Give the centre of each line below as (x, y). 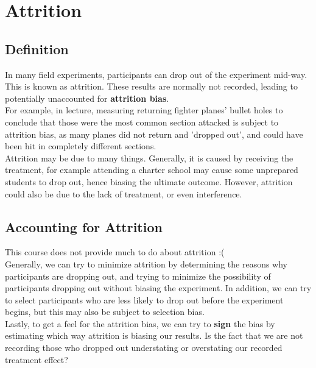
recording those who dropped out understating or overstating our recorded (144, 348)
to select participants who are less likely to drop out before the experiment (144, 299)
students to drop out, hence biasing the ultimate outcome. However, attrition (149, 181)
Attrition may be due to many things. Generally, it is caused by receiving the (149, 157)
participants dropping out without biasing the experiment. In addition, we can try (158, 288)
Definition (37, 48)
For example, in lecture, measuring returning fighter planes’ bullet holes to (144, 110)
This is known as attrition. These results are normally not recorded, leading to (151, 86)
